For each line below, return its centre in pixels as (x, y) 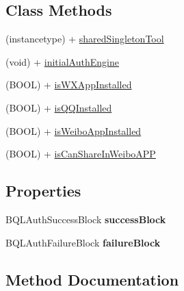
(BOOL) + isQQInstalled (59, 107)
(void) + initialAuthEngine (62, 61)
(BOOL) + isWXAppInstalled (69, 85)
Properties (43, 191)
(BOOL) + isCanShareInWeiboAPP (81, 154)
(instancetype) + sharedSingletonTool (85, 39)
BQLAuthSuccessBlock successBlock (86, 219)
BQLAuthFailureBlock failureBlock (83, 242)
